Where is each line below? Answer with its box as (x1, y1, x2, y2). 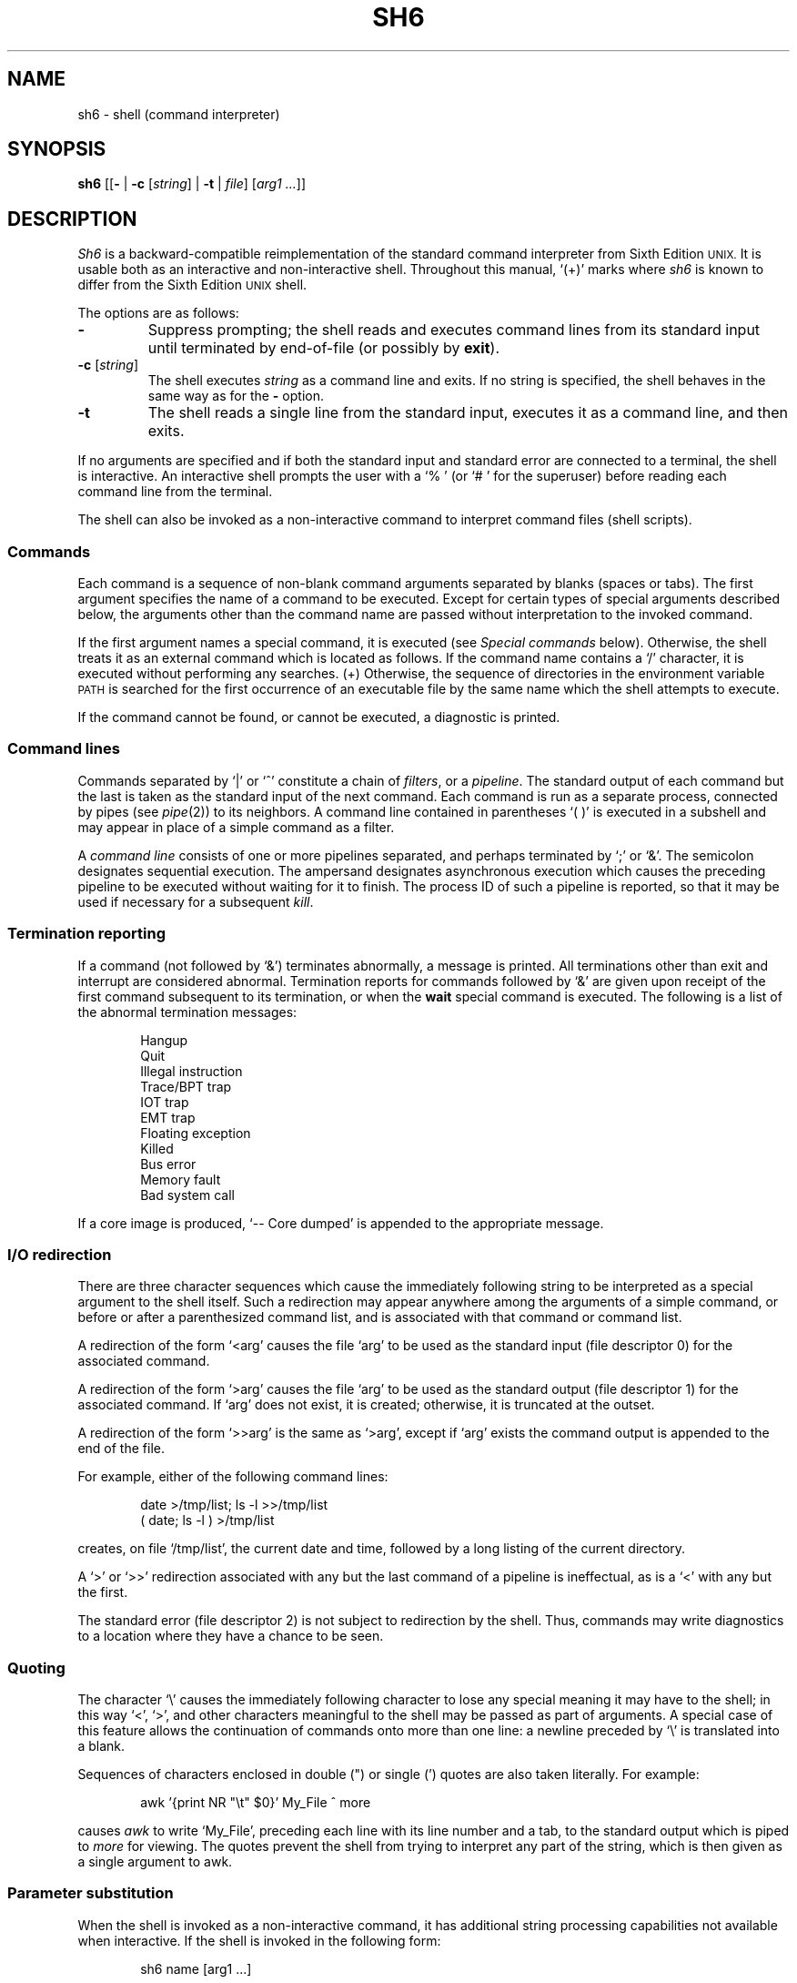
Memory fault (140, 1171, 221, 1187)
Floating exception (140, 1124, 251, 1141)
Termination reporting (7, 924, 166, 943)
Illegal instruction (140, 1063, 243, 1079)
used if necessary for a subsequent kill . (77, 893, 314, 910)
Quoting (7, 1658, 66, 1677)
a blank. (77, 1738, 126, 1754)
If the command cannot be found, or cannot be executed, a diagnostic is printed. (77, 709, 560, 726)
